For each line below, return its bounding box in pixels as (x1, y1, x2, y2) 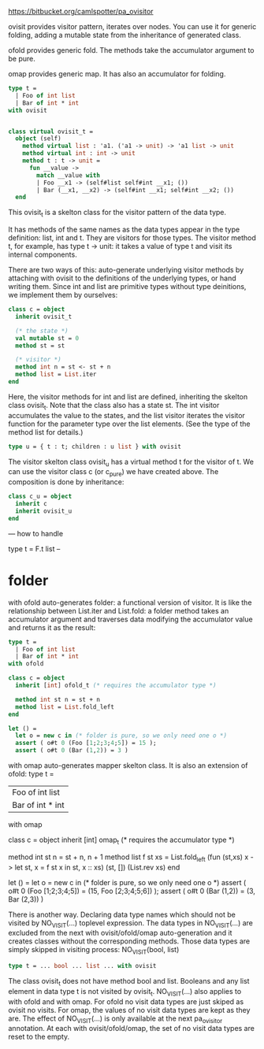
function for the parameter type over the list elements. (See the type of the (8, 419, 251, 428)
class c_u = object (8, 492, 73, 501)
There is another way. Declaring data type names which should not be (8, 910, 236, 919)
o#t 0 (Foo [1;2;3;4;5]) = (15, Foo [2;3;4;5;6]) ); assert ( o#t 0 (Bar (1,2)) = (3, (8, 886, 256, 895)
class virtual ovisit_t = (8, 128, 93, 135)
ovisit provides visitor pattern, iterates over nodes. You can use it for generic (8, 22, 257, 31)
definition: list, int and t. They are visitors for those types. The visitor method (8, 233, 256, 243)
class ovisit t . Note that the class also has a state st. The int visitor (8, 400, 220, 412)
